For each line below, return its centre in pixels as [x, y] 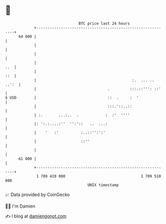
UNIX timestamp [103, 185]
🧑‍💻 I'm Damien [20, 206]
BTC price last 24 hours [104, 23]
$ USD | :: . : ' [72, 98]
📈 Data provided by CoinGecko [38, 195]
